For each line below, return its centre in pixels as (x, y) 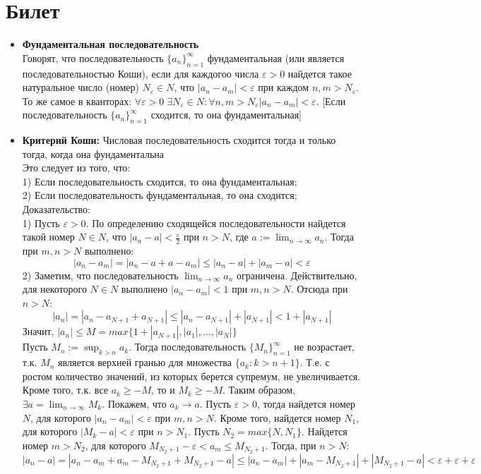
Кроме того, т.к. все (65, 390)
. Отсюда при (319, 289)
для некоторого (54, 289)
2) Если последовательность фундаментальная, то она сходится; (160, 195)
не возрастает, (324, 347)
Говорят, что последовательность (93, 57)
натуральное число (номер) (81, 87)
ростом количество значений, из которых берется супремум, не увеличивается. (191, 376)
